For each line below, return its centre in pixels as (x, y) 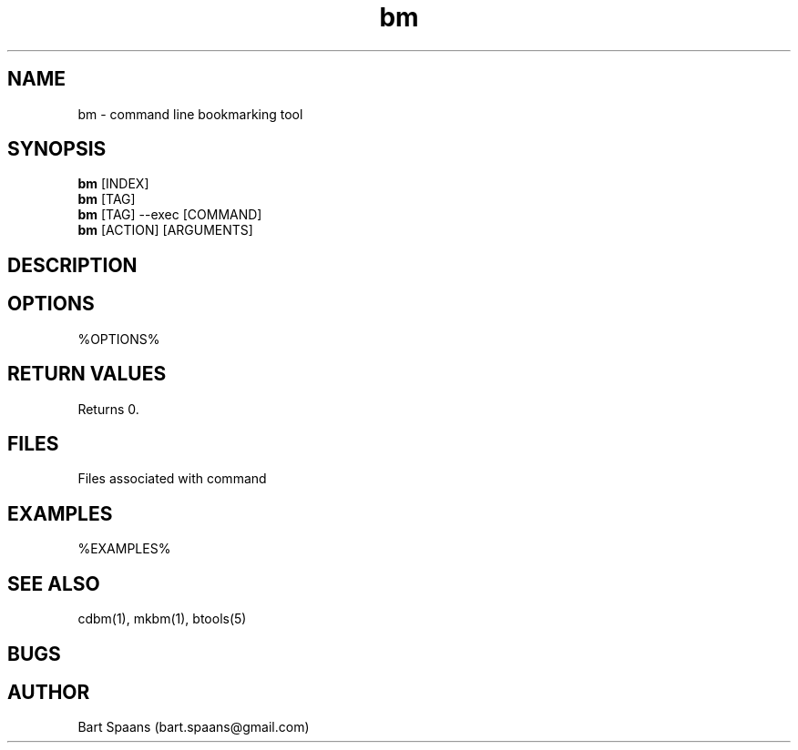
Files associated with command (172, 479)
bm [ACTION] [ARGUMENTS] (165, 230)
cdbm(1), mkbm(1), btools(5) (162, 619)
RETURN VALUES (87, 374)
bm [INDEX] (113, 184)
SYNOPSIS (57, 149)
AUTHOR (49, 692)
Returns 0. (108, 409)
